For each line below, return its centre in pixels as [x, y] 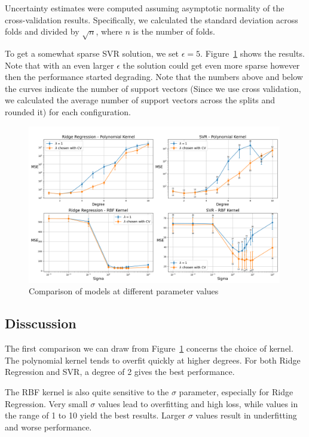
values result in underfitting [246, 415]
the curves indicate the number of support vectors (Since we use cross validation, [153, 88]
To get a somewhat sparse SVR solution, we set [92, 53]
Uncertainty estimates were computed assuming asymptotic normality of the [145, 8]
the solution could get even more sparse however [211, 65]
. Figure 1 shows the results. [253, 53]
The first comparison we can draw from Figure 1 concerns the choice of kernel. [149, 348]
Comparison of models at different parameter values [124, 291]
